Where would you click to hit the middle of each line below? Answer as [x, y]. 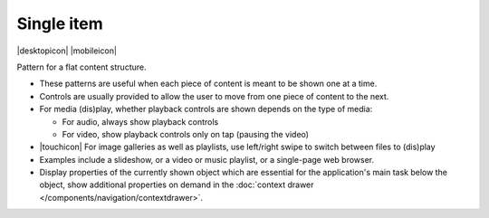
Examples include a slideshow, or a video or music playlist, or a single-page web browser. [207, 159]
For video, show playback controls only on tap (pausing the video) [186, 134]
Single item [60, 24]
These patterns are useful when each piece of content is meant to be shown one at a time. [208, 84]
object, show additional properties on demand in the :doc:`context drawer [177, 185]
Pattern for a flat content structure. [81, 67]
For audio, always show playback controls [140, 121]
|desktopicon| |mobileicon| [67, 51]
